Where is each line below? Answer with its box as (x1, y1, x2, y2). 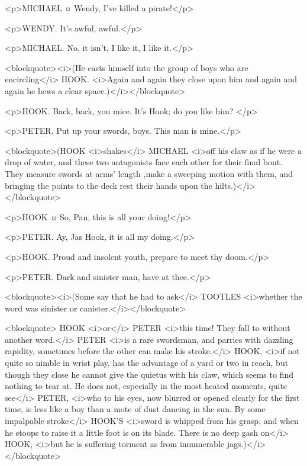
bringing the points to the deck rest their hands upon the (5, 179, 212, 191)
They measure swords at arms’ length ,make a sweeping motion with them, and (5, 167, 293, 179)
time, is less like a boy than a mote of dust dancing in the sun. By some (5, 403, 266, 415)
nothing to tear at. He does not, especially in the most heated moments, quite (5, 380, 287, 392)
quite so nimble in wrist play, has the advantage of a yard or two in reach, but (5, 356, 289, 369)
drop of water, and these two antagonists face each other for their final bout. (5, 156, 283, 168)
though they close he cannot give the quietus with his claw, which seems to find (5, 368, 294, 380)
